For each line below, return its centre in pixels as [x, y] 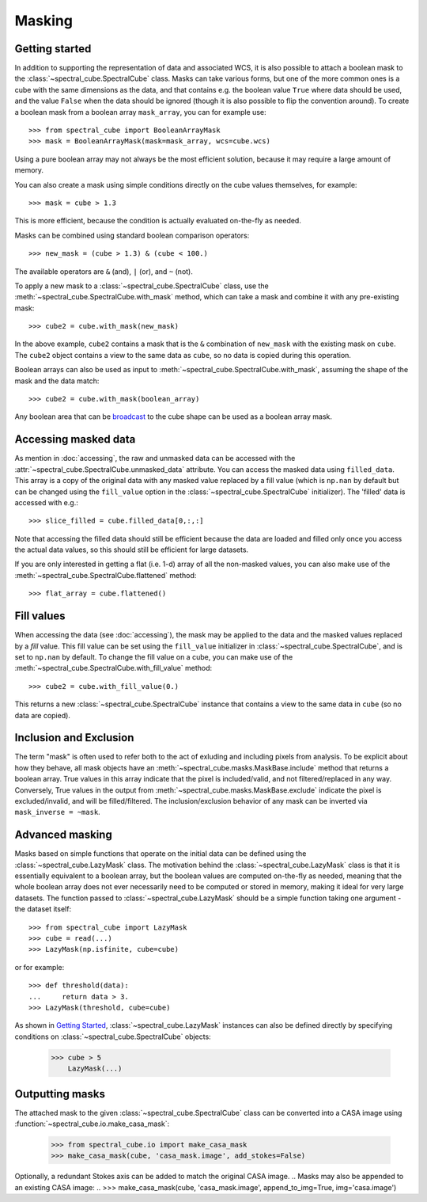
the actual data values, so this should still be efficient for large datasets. [132, 550]
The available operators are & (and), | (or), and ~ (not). [104, 271]
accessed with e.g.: [46, 502]
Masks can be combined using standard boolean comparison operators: [132, 235]
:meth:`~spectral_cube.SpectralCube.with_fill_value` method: [113, 668]
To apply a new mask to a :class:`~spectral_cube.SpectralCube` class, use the [142, 286]
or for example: [40, 967]
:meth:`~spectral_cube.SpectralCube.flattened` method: [106, 575]
